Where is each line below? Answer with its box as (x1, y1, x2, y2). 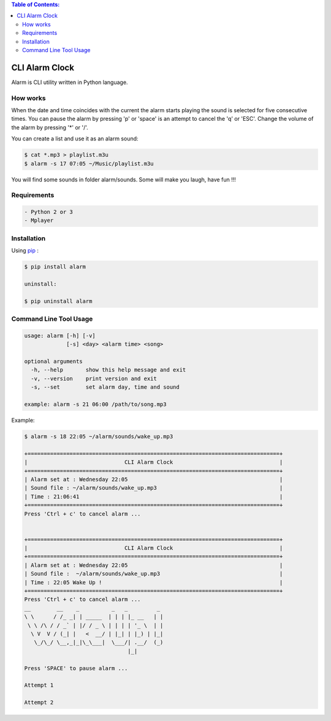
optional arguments (24, 358, 83, 365)
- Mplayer (24, 217, 54, 224)
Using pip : (11, 247, 39, 254)
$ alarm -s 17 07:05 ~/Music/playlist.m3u (24, 160, 154, 167)
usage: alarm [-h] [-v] (24, 332, 96, 339)
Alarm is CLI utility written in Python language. (11, 78, 128, 86)
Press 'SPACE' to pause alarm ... (24, 665, 128, 671)
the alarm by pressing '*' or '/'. (11, 123, 88, 131)
